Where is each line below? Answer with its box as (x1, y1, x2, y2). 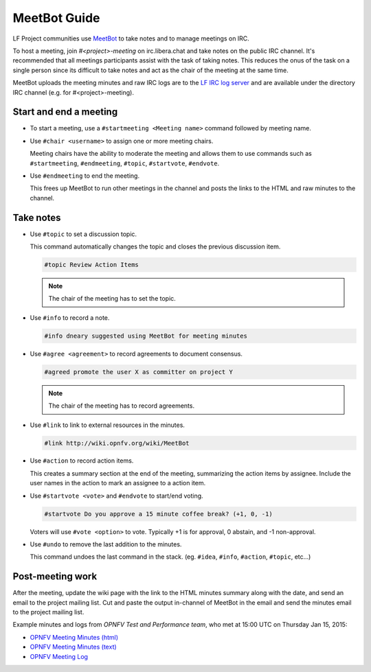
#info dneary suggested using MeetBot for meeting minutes (44, 332, 247, 340)
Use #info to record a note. (30, 313, 110, 322)
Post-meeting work (12, 570, 98, 583)
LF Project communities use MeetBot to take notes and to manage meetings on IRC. (12, 34, 250, 43)
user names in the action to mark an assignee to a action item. (30, 479, 206, 487)
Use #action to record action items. (30, 456, 134, 465)
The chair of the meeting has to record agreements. (48, 402, 195, 410)
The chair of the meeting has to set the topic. (48, 294, 177, 303)
